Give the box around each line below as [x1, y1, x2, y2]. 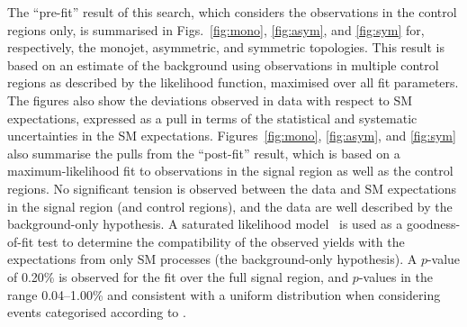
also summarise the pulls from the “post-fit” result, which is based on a [7, 143, 400, 162]
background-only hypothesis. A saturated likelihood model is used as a [7, 214, 403, 233]
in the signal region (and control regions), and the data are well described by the [7, 196, 453, 215]
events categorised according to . [7, 303, 186, 322]
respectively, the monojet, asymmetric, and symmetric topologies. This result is [7, 38, 445, 57]
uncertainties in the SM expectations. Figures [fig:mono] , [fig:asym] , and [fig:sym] [7, 126, 456, 145]
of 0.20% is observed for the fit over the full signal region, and [7, 267, 349, 286]
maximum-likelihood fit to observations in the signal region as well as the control [7, 161, 454, 180]
